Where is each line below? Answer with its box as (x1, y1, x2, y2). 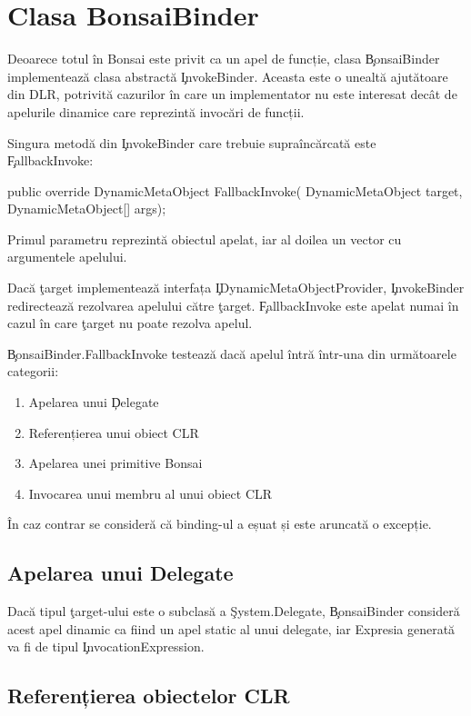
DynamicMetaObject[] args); (7, 199, 166, 218)
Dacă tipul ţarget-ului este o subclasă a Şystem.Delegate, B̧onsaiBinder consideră (7, 602, 460, 621)
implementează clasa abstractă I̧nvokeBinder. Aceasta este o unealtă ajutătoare (7, 66, 448, 85)
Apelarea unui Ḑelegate (28, 393, 159, 412)
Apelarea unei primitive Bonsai (28, 453, 203, 472)
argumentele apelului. (7, 247, 127, 266)
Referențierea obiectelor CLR (7, 681, 290, 710)
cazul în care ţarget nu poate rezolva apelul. (7, 313, 253, 333)
